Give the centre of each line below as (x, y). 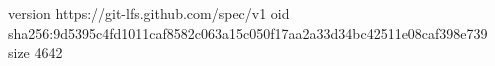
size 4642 (35, 52)
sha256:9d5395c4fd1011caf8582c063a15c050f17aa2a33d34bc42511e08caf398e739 (248, 32)
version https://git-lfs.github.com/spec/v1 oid (149, 13)
